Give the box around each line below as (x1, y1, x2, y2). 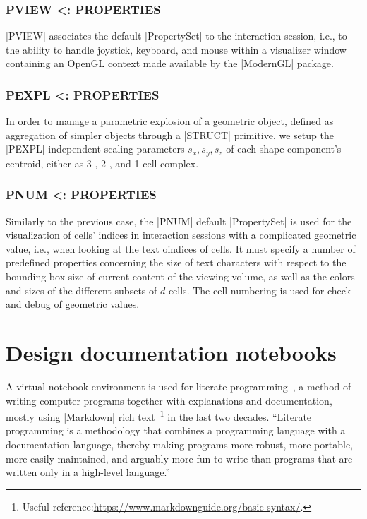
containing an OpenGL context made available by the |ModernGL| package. (6, 56, 334, 71)
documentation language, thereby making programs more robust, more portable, (6, 436, 354, 451)
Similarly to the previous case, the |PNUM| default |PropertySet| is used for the (6, 213, 352, 228)
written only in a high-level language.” (6, 465, 171, 479)
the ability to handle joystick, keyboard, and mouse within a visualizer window (6, 42, 347, 56)
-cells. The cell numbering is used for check (165, 282, 351, 297)
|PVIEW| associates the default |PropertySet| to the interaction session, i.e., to (6, 28, 347, 43)
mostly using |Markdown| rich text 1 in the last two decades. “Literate (6, 407, 312, 424)
